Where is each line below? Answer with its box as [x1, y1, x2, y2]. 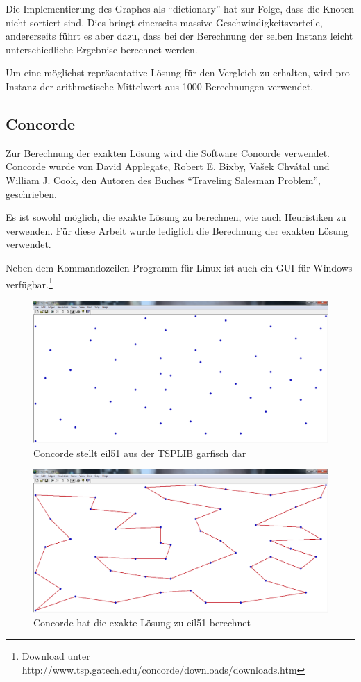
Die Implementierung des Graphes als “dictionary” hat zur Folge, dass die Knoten [6, 1, 354, 15]
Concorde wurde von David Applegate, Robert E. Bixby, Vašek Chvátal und [6, 159, 330, 174]
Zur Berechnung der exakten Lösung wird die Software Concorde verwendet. [6, 145, 330, 160]
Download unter [22, 649, 90, 663]
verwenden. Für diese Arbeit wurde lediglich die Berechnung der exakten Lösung [6, 223, 349, 238]
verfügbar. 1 [6, 274, 53, 291]
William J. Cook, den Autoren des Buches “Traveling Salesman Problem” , [6, 172, 321, 187]
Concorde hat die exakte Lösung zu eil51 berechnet [33, 615, 251, 629]
